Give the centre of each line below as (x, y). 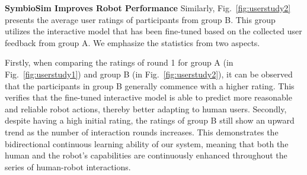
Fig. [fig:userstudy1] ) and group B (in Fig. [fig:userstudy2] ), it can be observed (149, 74)
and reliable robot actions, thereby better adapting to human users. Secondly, (146, 108)
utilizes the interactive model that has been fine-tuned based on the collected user (153, 31)
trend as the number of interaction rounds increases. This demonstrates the (142, 132)
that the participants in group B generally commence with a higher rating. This (150, 85)
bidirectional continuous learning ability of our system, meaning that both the (147, 143)
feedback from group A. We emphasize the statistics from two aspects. (132, 42)
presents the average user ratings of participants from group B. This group (140, 19)
